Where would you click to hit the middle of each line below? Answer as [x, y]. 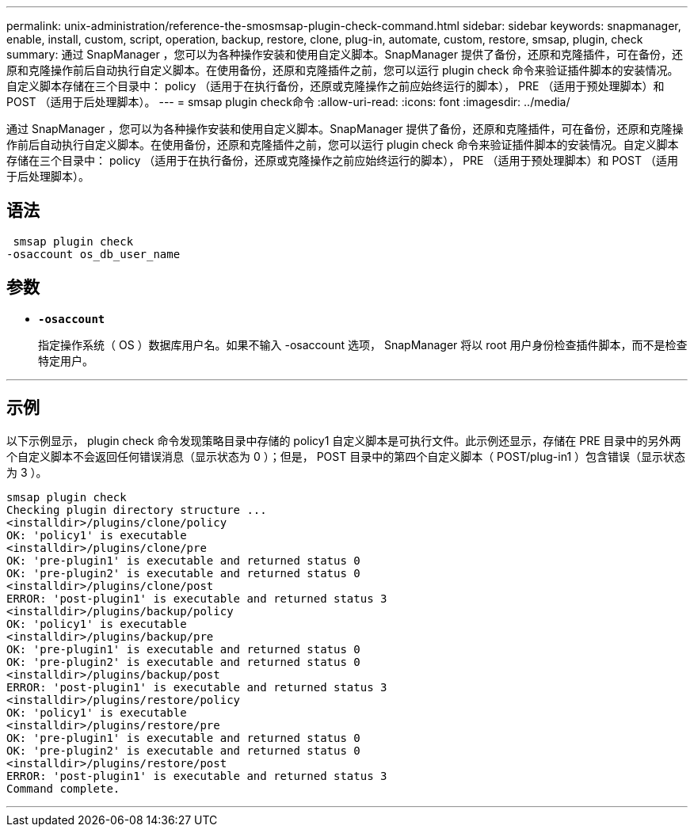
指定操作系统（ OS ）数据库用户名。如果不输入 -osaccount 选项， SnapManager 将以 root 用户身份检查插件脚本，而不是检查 [363, 344]
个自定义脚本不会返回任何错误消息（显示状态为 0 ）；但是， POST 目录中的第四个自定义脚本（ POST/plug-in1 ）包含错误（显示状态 [346, 456]
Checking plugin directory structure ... [137, 510]
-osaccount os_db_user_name [93, 254]
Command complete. [63, 788]
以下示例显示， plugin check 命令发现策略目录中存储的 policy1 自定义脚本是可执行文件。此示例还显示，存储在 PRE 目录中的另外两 [344, 440]
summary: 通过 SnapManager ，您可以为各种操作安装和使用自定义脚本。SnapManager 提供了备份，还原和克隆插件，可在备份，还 [345, 54]
